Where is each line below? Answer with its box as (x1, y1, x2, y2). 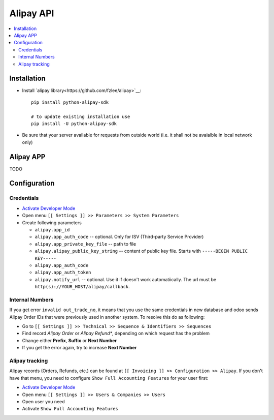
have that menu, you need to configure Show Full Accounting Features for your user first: (9, 375, 209, 381)
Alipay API (9, 8, 54, 19)
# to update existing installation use (31, 113, 130, 119)
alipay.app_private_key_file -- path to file (35, 241, 136, 247)
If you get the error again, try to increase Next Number (22, 345, 137, 351)
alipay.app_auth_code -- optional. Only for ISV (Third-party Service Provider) (35, 234, 204, 240)
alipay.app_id (35, 227, 70, 232)
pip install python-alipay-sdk (31, 99, 109, 105)
